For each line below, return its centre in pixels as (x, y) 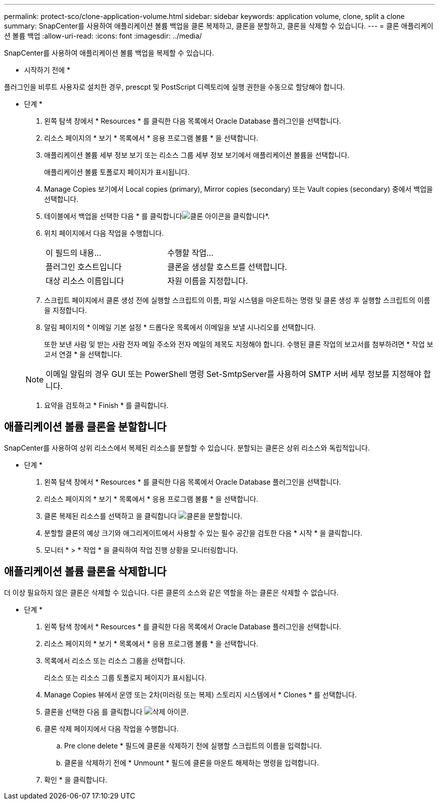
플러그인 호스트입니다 (84, 267)
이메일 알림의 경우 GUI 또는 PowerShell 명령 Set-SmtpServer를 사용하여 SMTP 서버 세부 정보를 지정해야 (234, 374)
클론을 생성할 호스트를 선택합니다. (227, 267)
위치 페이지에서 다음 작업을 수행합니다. (104, 233)
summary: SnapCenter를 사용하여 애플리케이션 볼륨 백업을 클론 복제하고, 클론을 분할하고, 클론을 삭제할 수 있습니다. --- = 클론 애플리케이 (219, 26)
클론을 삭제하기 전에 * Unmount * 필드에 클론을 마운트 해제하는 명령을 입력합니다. (192, 762)
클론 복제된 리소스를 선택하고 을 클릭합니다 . (143, 516)
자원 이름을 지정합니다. (207, 281)
